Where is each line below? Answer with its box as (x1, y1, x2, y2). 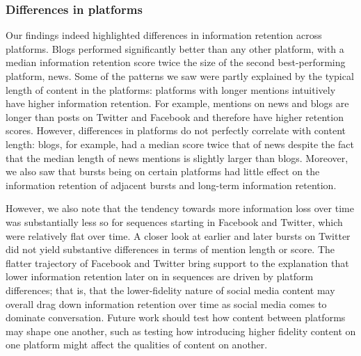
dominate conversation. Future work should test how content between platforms (6, 310, 346, 325)
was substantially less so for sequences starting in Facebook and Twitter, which (6, 214, 343, 229)
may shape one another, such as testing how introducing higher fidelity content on (6, 323, 356, 338)
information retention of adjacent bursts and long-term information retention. (6, 177, 337, 192)
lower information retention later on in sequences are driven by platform (6, 269, 314, 284)
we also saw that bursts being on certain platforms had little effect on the (6, 164, 320, 179)
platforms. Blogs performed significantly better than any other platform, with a (6, 41, 344, 56)
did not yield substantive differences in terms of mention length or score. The (6, 242, 335, 257)
